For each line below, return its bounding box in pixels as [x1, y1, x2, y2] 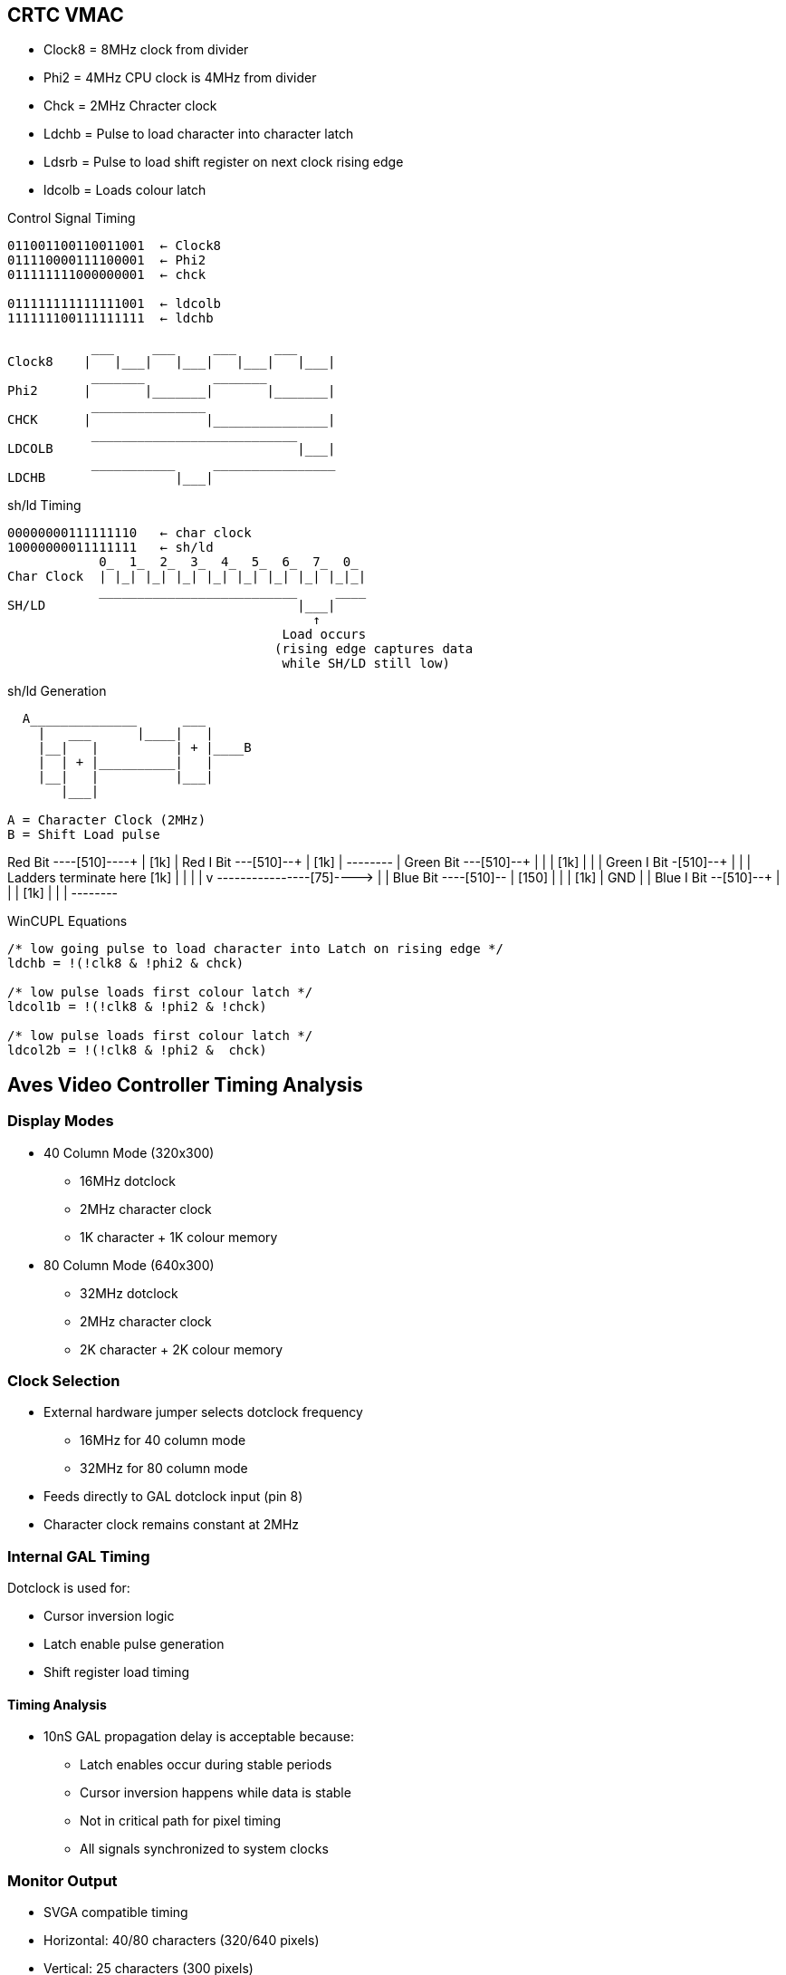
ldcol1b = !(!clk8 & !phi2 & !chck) [7, 999, 267, 1015]
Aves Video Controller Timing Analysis [7, 1073, 363, 1096]
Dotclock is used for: [7, 1580, 130, 1596]
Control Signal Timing [7, 210, 136, 226]
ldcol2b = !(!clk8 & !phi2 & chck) [7, 1043, 267, 1058]
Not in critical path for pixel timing [80, 1813, 282, 1829]
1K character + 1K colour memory [80, 1228, 278, 1245]
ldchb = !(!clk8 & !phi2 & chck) [7, 956, 244, 971]
